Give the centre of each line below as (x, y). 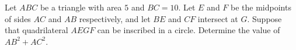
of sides (18, 18)
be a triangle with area (81, 7)
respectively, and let (115, 18)
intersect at (218, 18)
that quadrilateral (36, 30)
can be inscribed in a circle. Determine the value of (189, 30)
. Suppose (264, 18)
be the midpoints (261, 7)
